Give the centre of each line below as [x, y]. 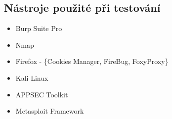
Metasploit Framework [50, 111]
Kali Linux [32, 77]
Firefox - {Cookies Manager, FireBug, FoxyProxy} [92, 61]
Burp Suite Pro [39, 28]
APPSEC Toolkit [42, 94]
